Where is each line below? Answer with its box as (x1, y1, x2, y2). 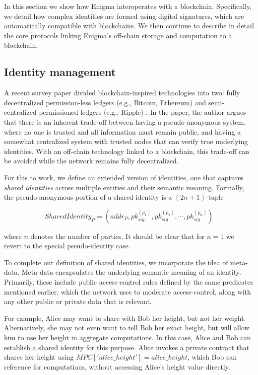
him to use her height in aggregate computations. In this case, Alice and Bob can (4, 332, 251, 343)
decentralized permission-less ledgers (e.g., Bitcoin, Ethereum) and (4, 97, 206, 107)
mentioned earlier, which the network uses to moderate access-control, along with (4, 286, 251, 297)
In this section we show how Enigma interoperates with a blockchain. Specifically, (4, 1, 252, 11)
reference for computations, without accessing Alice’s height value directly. (4, 361, 230, 372)
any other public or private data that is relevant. (4, 296, 152, 306)
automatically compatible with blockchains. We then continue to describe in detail (4, 20, 254, 31)
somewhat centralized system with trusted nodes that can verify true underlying (4, 136, 248, 147)
